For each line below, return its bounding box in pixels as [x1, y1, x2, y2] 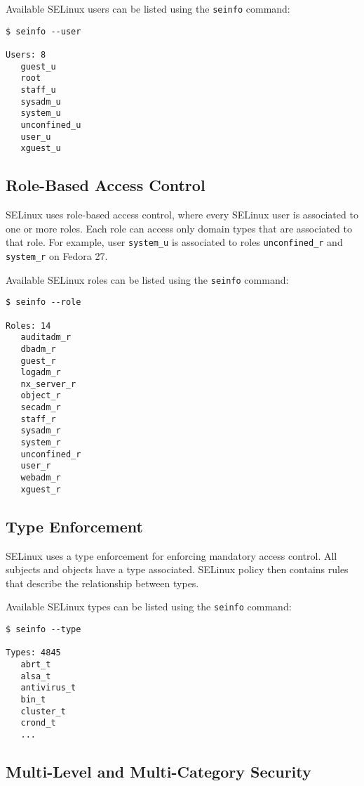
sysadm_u [20, 96, 61, 107]
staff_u [20, 84, 56, 95]
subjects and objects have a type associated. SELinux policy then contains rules [6, 562, 349, 577]
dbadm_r [20, 343, 56, 354]
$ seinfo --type [6, 624, 81, 635]
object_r [20, 391, 61, 401]
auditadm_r [20, 332, 72, 343]
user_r [20, 461, 51, 471]
